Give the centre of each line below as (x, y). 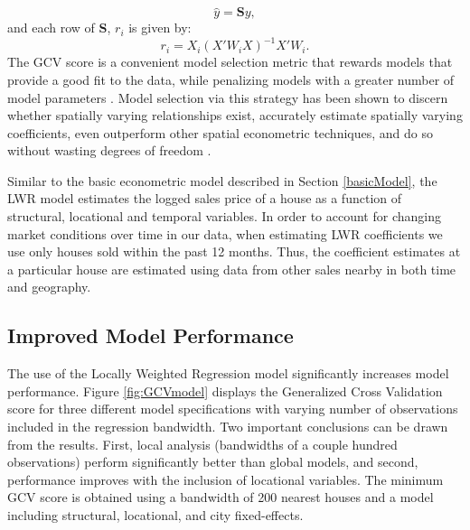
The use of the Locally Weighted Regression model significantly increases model (228, 373)
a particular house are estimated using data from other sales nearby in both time (232, 269)
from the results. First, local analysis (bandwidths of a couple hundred (202, 444)
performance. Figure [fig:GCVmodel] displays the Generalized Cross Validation (225, 391)
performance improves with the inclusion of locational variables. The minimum (226, 479)
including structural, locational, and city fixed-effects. (155, 514)
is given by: (160, 28)
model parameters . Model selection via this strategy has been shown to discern (228, 97)
